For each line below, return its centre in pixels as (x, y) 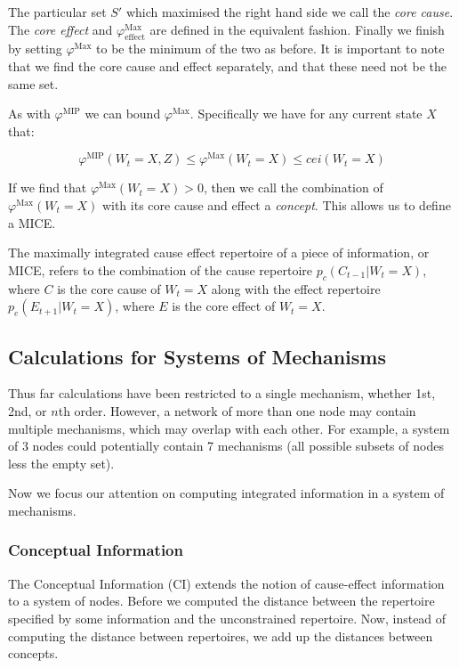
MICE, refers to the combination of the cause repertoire (160, 269)
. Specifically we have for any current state (306, 114)
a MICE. (32, 222)
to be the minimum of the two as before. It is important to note (270, 49)
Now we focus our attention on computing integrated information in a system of (226, 493)
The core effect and (60, 29)
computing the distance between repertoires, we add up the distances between (221, 635)
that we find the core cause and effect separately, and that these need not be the (227, 65)
